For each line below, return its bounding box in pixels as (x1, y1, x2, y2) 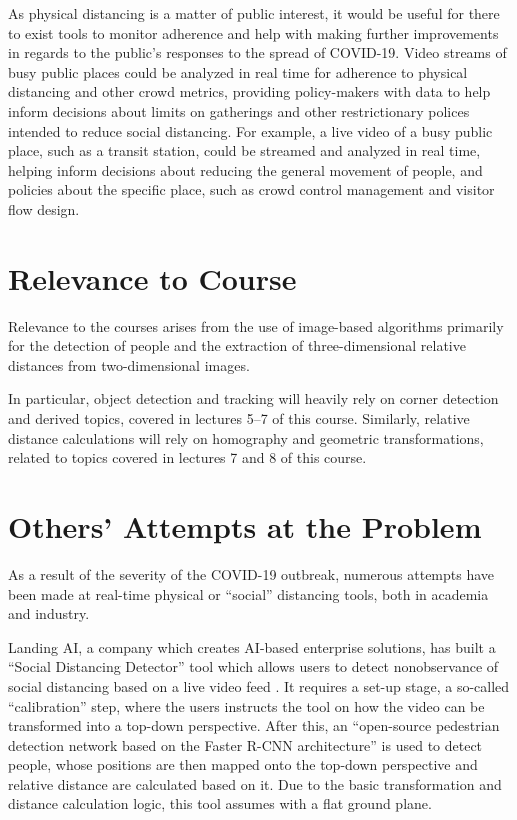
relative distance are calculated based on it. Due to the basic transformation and (8, 773, 502, 794)
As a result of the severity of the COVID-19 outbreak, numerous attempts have (8, 563, 495, 584)
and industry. (8, 603, 90, 624)
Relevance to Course (8, 257, 297, 298)
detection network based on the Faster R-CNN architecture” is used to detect (8, 734, 483, 755)
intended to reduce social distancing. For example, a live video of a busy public (8, 120, 493, 141)
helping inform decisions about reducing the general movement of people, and (8, 159, 483, 180)
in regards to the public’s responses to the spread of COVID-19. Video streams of (8, 42, 507, 63)
